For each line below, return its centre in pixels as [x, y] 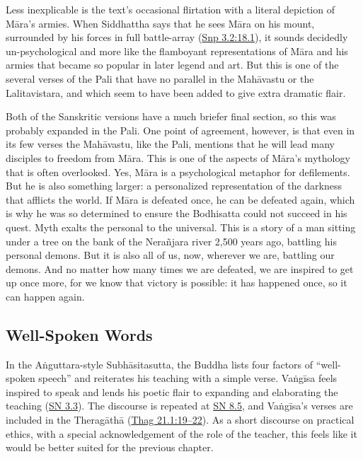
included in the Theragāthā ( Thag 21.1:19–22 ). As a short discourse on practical [180, 420]
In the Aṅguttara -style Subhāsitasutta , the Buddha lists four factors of [160, 364]
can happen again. [45, 296]
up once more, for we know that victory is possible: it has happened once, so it [177, 283]
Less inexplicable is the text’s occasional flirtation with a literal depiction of [170, 9]
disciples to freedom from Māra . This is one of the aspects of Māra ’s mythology [178, 157]
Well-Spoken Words [79, 334]
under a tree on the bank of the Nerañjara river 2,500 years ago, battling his [171, 241]
